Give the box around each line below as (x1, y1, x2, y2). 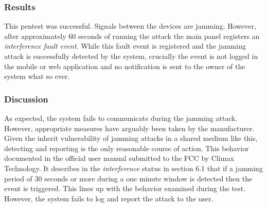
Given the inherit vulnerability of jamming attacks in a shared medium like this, (4, 133, 258, 143)
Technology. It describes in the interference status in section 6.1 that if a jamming (4, 162, 263, 173)
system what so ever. (4, 71, 70, 81)
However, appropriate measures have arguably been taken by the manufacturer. (4, 122, 255, 133)
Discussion (4, 92, 48, 105)
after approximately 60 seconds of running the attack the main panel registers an (4, 30, 260, 41)
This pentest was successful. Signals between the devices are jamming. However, (4, 20, 256, 31)
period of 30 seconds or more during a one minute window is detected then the (4, 173, 253, 183)
